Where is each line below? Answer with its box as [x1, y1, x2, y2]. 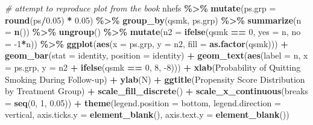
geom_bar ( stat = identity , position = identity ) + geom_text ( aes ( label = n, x [5, 49, 308, 62]
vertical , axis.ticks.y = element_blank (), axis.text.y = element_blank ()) [5, 108, 289, 121]
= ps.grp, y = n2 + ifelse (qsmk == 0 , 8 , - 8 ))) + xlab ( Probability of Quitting [5, 60, 301, 73]
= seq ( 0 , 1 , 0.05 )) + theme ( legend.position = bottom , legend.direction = [5, 96, 281, 109]
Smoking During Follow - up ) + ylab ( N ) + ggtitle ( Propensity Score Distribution [5, 72, 305, 85]
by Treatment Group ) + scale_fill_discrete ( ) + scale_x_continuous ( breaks [5, 85, 309, 97]
